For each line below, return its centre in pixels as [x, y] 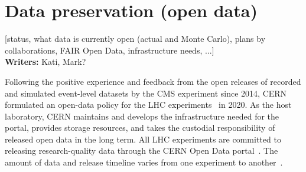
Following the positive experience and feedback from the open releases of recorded [153, 81]
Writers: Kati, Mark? [45, 62]
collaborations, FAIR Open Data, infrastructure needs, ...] [110, 50]
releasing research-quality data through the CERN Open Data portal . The [141, 150]
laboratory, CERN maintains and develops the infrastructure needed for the [142, 116]
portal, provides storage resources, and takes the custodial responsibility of [140, 128]
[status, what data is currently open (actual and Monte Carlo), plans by [135, 39]
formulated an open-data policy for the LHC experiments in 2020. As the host [148, 105]
